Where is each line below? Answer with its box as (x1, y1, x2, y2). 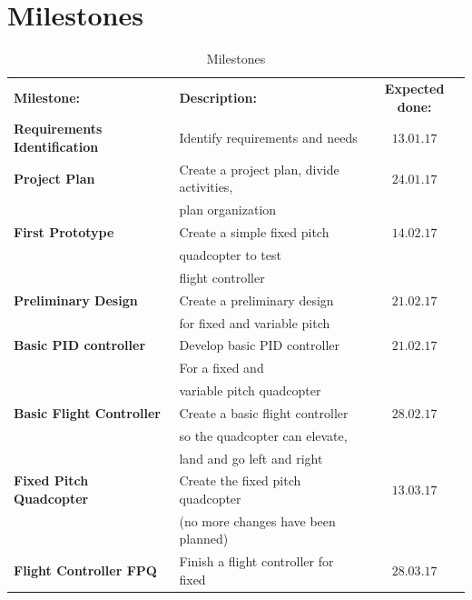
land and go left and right (179, 448, 323, 467)
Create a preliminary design (179, 290, 334, 309)
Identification (14, 137, 99, 155)
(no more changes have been (179, 511, 336, 530)
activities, (179, 177, 233, 196)
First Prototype (14, 223, 114, 242)
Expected (384, 78, 445, 97)
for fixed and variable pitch (179, 313, 330, 332)
